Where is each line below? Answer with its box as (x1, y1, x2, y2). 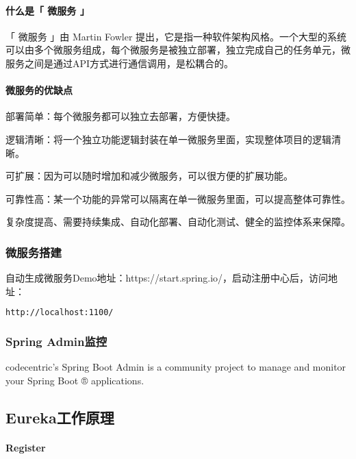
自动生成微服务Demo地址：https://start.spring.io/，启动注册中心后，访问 (5, 271, 329, 285)
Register (5, 441, 46, 454)
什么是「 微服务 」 (5, 3, 90, 17)
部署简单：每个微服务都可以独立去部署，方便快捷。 (5, 109, 236, 123)
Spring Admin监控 (5, 333, 107, 350)
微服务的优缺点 (5, 83, 73, 97)
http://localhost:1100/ (5, 308, 114, 318)
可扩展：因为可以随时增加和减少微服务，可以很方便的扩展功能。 (5, 169, 293, 183)
